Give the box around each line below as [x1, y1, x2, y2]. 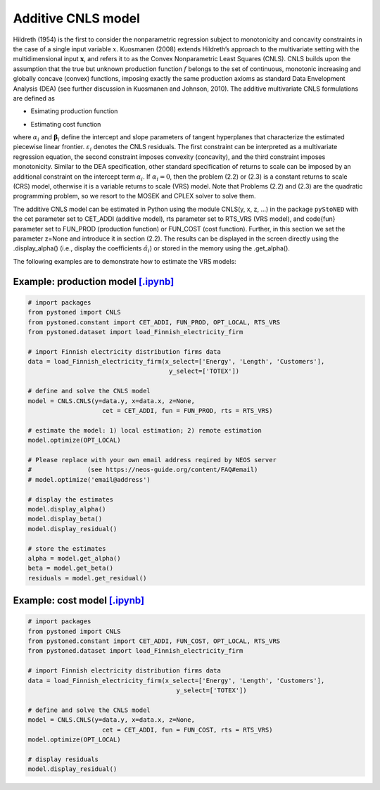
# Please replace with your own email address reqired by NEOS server [27, 456, 277, 464]
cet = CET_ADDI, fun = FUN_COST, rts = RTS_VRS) [102, 725, 273, 734]
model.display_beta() [27, 515, 103, 523]
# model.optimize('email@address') [27, 476, 151, 483]
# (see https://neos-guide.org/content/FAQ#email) [27, 466, 258, 474]
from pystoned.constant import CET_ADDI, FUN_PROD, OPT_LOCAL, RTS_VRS [27, 318, 281, 326]
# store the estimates [27, 544, 106, 552]
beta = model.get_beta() [27, 564, 114, 573]
